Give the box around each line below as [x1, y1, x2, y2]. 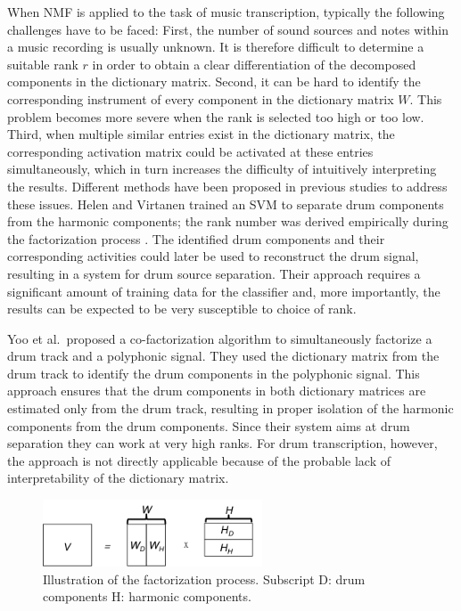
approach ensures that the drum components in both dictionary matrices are [7, 381, 426, 400]
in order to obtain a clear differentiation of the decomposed [92, 54, 416, 73]
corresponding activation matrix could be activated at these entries [7, 142, 374, 160]
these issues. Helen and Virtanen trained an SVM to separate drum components [7, 194, 444, 213]
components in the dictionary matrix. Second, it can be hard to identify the [7, 72, 421, 91]
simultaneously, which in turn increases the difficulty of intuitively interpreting [7, 159, 437, 178]
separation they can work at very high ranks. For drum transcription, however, [7, 434, 438, 452]
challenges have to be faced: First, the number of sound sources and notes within [7, 20, 449, 38]
